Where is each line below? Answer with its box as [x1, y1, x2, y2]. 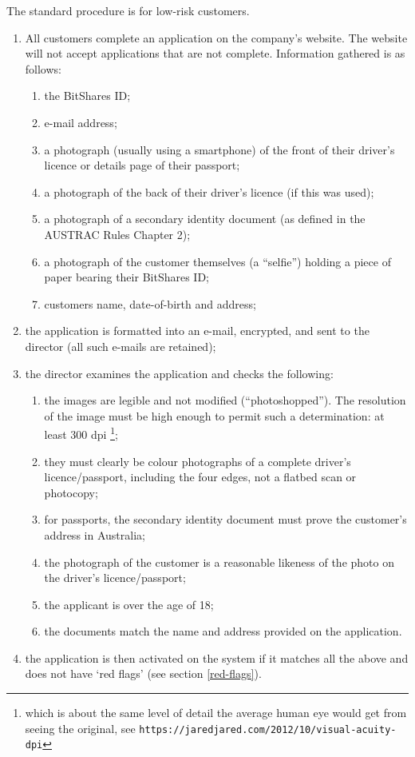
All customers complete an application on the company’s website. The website [25, 29, 408, 46]
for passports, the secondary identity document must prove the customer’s [44, 511, 407, 528]
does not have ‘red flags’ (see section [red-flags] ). [25, 665, 262, 682]
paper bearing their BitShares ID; [44, 269, 209, 285]
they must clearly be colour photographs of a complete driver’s [44, 452, 351, 469]
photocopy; [44, 484, 98, 500]
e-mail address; [44, 114, 117, 130]
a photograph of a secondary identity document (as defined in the [44, 210, 366, 227]
